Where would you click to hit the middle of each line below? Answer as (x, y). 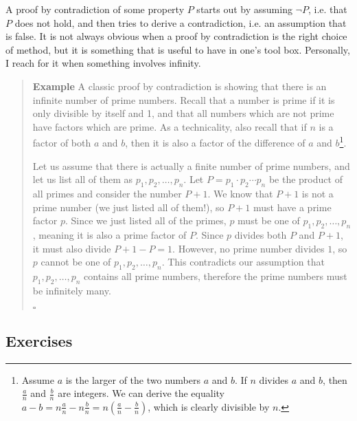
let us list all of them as (83, 179)
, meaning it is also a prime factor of (110, 234)
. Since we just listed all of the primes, (146, 220)
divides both (261, 234)
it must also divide (72, 248)
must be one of (269, 220)
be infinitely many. (72, 290)
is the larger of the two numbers (133, 379)
